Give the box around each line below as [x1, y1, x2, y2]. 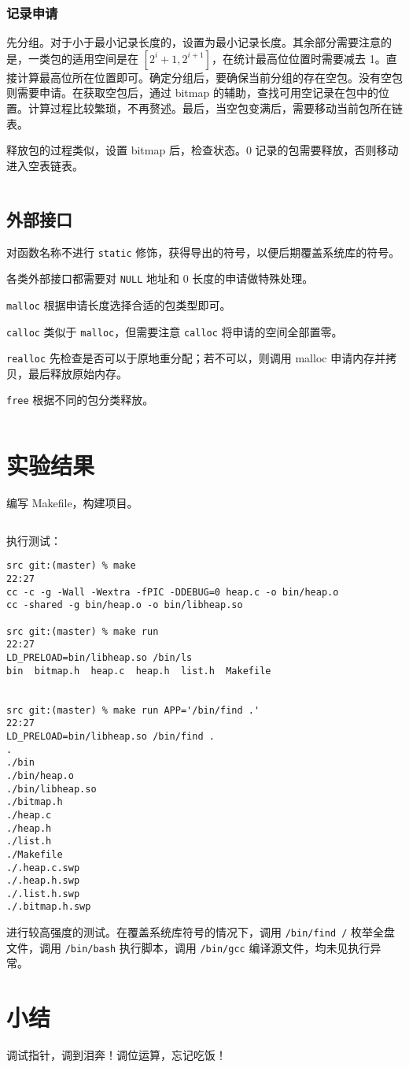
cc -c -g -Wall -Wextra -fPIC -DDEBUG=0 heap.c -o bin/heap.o [6, 586, 339, 598]
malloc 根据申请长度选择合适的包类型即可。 [6, 296, 231, 313]
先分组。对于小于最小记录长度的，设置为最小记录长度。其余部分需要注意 [6, 34, 381, 50]
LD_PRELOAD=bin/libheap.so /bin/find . [6, 730, 215, 742]
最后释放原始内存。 [28, 365, 127, 381]
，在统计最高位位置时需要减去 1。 [212, 50, 386, 66]
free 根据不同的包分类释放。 [6, 391, 154, 408]
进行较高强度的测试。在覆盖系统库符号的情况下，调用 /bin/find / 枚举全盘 [6, 924, 396, 940]
